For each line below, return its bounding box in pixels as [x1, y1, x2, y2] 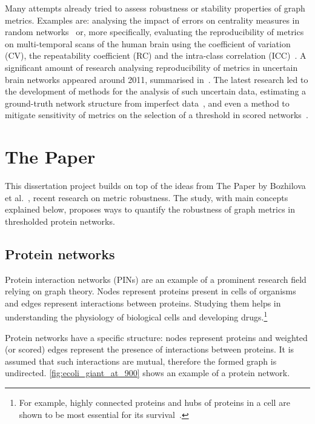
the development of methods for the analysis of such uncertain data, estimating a [5, 85, 307, 98]
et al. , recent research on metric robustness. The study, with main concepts [5, 191, 288, 204]
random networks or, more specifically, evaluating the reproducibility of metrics [5, 25, 304, 38]
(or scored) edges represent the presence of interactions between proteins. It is [5, 343, 294, 356]
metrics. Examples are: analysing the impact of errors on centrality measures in [5, 13, 300, 26]
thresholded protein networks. [5, 214, 115, 227]
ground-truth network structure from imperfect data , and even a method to [5, 96, 290, 109]
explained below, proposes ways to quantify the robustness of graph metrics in [5, 203, 296, 216]
